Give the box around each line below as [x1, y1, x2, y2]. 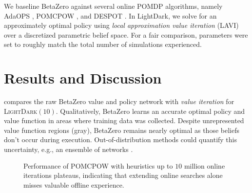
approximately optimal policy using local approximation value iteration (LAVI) [4, 20, 239, 30]
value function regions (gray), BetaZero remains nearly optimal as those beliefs [4, 125, 239, 135]
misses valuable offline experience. [23, 179, 124, 190]
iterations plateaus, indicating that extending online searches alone [23, 170, 223, 180]
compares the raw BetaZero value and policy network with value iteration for [4, 96, 234, 107]
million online [184, 160, 225, 171]
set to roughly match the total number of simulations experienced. [4, 39, 202, 49]
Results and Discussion [4, 68, 162, 88]
